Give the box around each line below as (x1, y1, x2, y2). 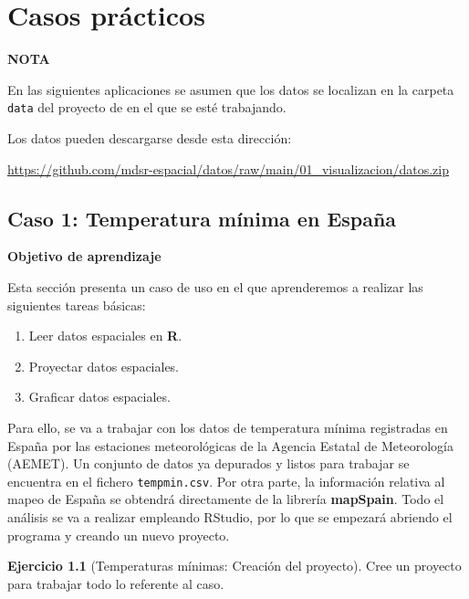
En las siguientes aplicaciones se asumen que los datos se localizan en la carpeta (7, 79, 454, 99)
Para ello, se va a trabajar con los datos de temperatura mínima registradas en (7, 417, 448, 436)
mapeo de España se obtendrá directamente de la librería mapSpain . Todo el (7, 489, 444, 509)
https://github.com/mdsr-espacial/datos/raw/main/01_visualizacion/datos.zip (7, 159, 449, 178)
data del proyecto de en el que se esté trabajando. (7, 98, 287, 117)
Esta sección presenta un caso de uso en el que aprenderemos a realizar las (7, 277, 423, 296)
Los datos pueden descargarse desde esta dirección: (7, 128, 292, 147)
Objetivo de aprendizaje (7, 247, 162, 266)
